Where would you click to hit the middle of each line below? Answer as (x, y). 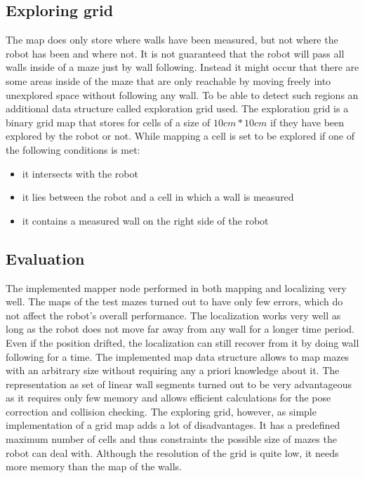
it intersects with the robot (80, 173)
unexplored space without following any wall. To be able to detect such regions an (182, 94)
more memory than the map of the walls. (94, 466)
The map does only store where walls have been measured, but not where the (172, 40)
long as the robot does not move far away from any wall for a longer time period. (180, 329)
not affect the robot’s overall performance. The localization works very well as (173, 315)
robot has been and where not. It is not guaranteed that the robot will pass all (175, 53)
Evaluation (45, 258)
